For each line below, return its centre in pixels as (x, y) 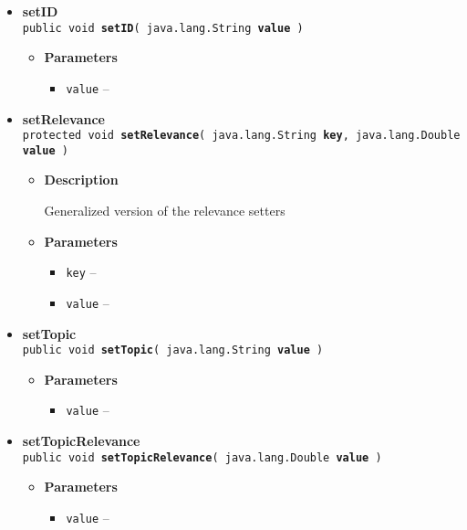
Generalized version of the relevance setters (165, 210)
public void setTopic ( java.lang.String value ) (173, 350)
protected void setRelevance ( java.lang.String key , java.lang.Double (241, 136)
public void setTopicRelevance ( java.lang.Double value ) (202, 457)
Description (81, 180)
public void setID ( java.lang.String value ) (163, 28)
